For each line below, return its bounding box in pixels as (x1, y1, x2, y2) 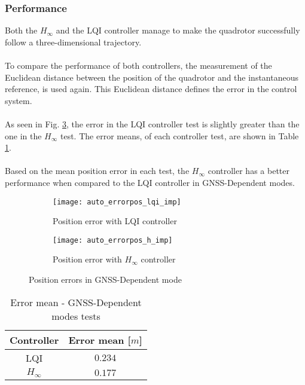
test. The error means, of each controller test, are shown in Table (60, 129, 299, 142)
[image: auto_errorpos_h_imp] (53, 236, 173, 245)
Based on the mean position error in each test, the (5, 164, 190, 177)
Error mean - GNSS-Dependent (10, 295, 142, 309)
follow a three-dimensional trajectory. (5, 35, 142, 48)
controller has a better (208, 164, 289, 177)
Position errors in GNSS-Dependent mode (29, 273, 182, 286)
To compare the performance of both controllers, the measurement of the (5, 59, 272, 71)
